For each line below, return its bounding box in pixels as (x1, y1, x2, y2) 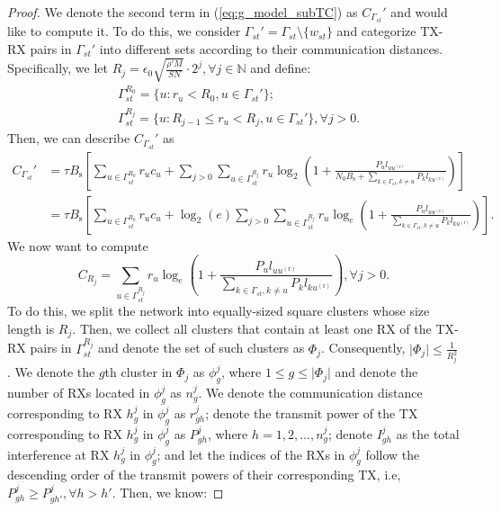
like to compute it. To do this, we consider (7, 22, 241, 40)
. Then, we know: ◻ (112, 483, 224, 502)
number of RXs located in (7, 383, 150, 402)
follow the (365, 444, 420, 463)
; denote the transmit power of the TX (205, 404, 418, 423)
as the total (396, 424, 460, 443)
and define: (250, 58, 311, 77)
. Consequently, (321, 338, 406, 357)
